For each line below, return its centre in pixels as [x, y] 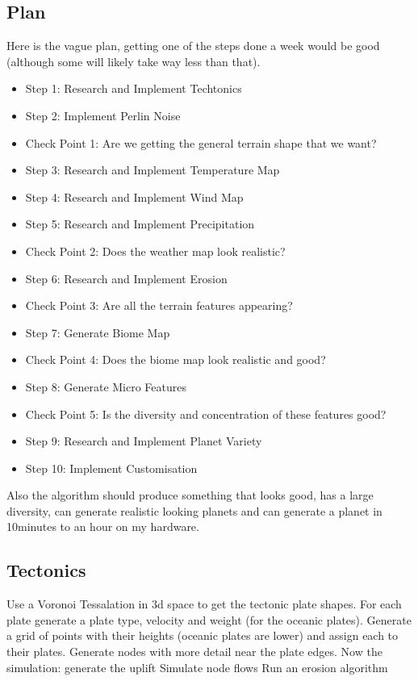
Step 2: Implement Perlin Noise [103, 115]
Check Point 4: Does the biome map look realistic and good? [176, 359]
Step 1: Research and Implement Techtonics [134, 88]
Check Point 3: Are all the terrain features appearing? [159, 305]
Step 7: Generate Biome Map [98, 332]
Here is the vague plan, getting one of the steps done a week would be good [193, 46]
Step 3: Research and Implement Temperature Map [153, 170]
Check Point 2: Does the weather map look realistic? [155, 251]
